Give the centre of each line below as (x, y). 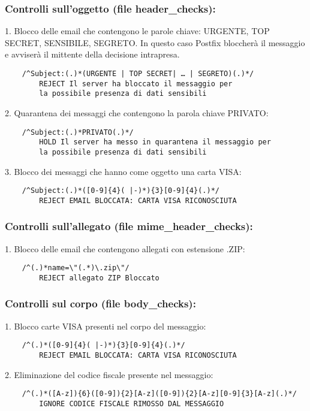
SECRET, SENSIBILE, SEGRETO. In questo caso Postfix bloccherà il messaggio (155, 42)
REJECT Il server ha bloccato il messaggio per (136, 84)
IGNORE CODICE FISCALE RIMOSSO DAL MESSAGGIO (132, 404)
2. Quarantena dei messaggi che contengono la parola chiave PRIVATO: (137, 112)
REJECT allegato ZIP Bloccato (99, 278)
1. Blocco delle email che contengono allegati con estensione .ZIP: (125, 248)
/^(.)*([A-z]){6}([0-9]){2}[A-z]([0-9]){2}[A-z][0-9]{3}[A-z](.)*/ (159, 394)
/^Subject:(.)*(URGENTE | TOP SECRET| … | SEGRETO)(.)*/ (138, 74)
